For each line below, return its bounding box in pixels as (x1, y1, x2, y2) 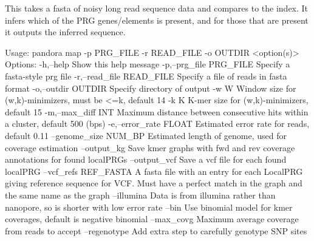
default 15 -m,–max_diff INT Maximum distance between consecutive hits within (5, 105, 309, 118)
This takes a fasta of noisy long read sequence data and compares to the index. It (5, 2, 309, 14)
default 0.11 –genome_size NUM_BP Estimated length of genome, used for (5, 129, 287, 141)
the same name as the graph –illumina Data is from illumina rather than (5, 188, 276, 201)
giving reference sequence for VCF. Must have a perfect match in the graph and (5, 177, 302, 189)
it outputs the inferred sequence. (5, 25, 126, 38)
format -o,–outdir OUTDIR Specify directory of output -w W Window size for (5, 81, 296, 94)
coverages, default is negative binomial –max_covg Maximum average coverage (5, 212, 299, 225)
